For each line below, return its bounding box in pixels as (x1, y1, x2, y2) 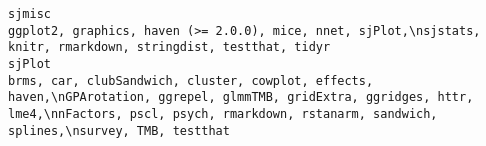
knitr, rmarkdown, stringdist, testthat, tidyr (8, 40, 331, 55)
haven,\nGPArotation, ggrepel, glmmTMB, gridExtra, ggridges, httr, (8, 90, 474, 105)
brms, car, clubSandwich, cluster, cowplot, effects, (8, 73, 374, 88)
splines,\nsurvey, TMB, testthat (8, 123, 230, 138)
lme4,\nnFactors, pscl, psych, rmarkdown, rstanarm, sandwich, (8, 106, 438, 121)
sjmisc (8, 7, 51, 21)
